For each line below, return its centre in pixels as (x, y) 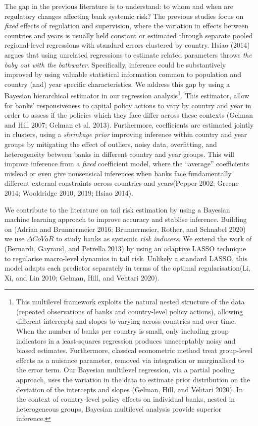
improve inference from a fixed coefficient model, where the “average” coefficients (127, 164)
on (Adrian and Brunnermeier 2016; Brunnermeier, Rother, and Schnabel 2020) (125, 229)
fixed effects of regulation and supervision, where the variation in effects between (127, 26)
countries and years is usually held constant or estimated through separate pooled (129, 35)
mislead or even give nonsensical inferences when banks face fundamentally (118, 173)
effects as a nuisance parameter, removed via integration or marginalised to (130, 360)
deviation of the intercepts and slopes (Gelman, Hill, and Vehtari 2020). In (129, 389)
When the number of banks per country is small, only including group (122, 331)
